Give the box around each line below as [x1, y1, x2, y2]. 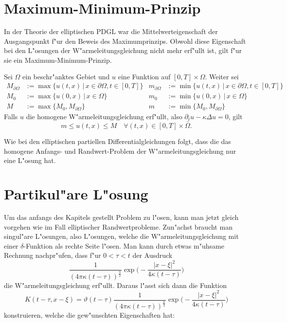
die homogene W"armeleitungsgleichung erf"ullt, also [26, 111, 182, 122]
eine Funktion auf [118, 71, 171, 81]
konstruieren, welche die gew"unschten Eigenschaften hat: [4, 310, 175, 320]
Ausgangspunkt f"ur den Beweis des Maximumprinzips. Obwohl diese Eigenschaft [4, 36, 246, 46]
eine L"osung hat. [4, 155, 56, 165]
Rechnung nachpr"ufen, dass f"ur [4, 250, 101, 260]
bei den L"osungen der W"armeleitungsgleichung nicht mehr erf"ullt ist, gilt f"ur [4, 45, 242, 55]
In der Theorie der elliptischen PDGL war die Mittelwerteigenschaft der [4, 26, 218, 36]
